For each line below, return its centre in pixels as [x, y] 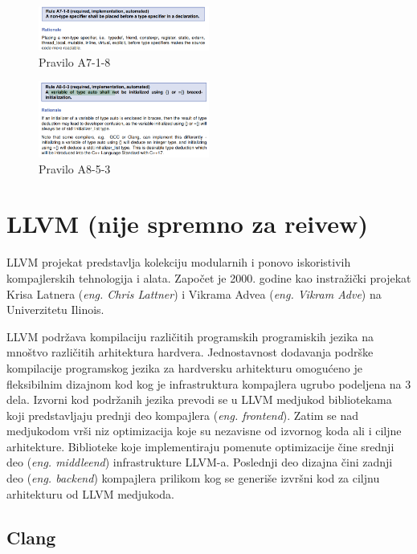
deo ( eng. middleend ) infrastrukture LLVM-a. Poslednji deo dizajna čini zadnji [200, 462]
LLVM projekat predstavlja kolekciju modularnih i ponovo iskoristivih [179, 262]
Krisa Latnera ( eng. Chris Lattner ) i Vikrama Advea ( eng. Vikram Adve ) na [194, 293]
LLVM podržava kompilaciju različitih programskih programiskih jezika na [190, 336]
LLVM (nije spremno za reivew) [187, 224]
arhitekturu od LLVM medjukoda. [90, 493]
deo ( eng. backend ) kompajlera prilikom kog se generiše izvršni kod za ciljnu [193, 478]
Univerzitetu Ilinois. [55, 310]
